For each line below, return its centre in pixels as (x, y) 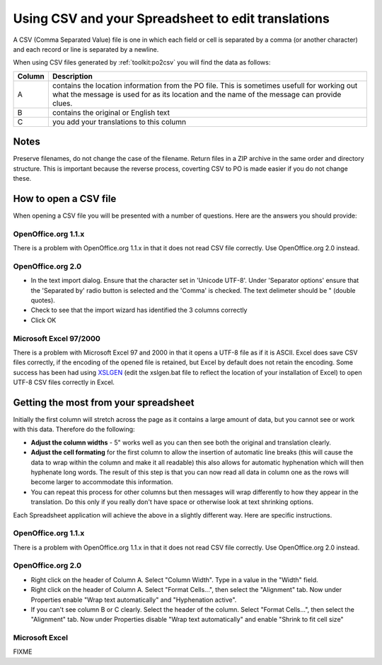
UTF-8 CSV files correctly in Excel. (64, 382)
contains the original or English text (111, 112)
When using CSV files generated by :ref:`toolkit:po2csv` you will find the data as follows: (142, 62)
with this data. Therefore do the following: (74, 430)
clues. (62, 103)
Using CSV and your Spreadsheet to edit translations (172, 18)
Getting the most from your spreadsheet (104, 402)
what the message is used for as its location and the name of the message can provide (197, 94)
